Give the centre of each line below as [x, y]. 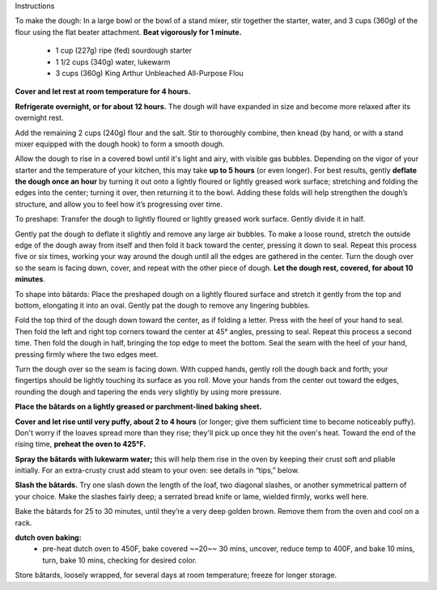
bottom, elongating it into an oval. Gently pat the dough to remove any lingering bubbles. [163, 305]
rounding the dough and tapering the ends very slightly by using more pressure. [148, 392]
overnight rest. [39, 118]
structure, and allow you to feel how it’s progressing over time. [119, 204]
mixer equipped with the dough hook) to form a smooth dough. [120, 144]
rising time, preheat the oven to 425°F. [81, 444]
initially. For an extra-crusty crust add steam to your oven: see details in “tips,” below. [157, 470]
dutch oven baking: [48, 537]
